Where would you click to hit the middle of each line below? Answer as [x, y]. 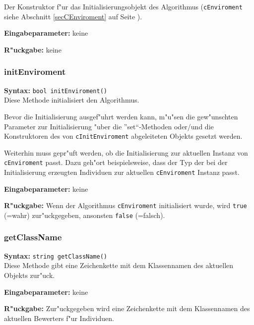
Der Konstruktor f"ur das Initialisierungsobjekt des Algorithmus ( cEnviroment [123, 6]
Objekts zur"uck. [30, 275]
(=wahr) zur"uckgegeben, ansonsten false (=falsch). [85, 215]
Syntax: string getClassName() [56, 255]
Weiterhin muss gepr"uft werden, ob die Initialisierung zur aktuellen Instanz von [126, 152]
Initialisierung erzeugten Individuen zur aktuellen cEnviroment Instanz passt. [122, 172]
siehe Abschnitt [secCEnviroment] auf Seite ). [73, 16]
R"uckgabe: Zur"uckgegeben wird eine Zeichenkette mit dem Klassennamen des [127, 308]
